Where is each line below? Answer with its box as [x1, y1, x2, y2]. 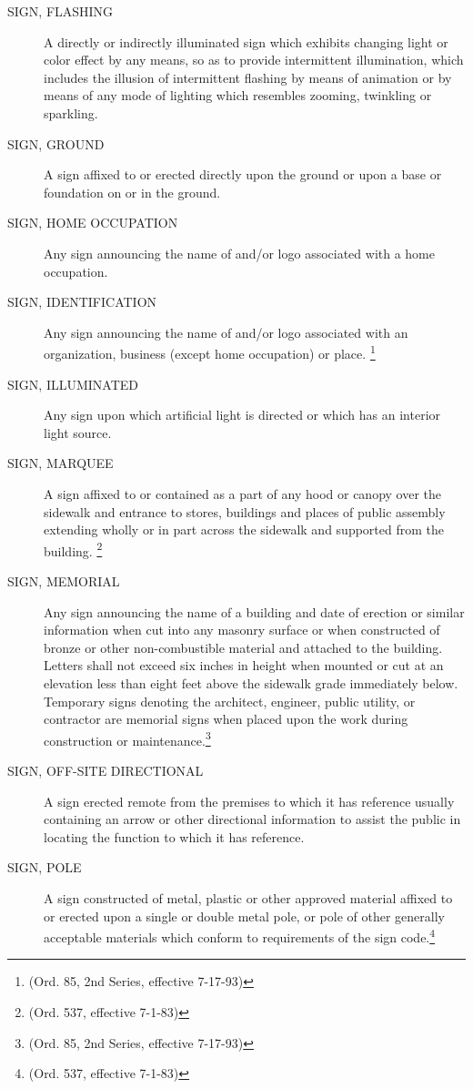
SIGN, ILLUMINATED [7, 374, 139, 393]
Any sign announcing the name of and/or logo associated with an [44, 322, 408, 341]
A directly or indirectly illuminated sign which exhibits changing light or [44, 32, 448, 51]
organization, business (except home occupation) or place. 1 [44, 341, 376, 362]
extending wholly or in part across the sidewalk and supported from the [44, 520, 444, 539]
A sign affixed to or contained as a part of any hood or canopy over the [44, 483, 442, 503]
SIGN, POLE [7, 858, 82, 877]
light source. [44, 422, 112, 442]
